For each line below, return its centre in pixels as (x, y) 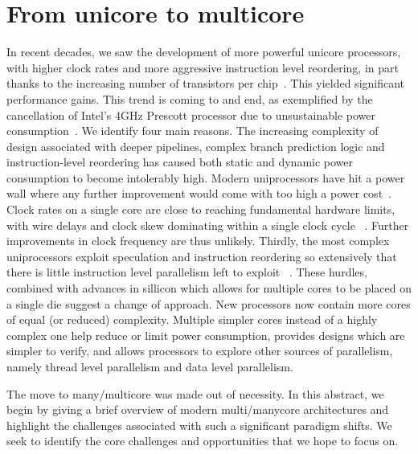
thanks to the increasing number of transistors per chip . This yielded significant (206, 83)
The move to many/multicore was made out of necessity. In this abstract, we (195, 393)
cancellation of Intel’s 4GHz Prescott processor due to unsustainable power (191, 115)
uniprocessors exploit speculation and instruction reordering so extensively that (202, 256)
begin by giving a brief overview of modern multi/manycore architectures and (198, 409)
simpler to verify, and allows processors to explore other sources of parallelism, (200, 351)
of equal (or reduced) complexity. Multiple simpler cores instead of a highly (192, 319)
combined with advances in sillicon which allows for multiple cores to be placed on (209, 288)
